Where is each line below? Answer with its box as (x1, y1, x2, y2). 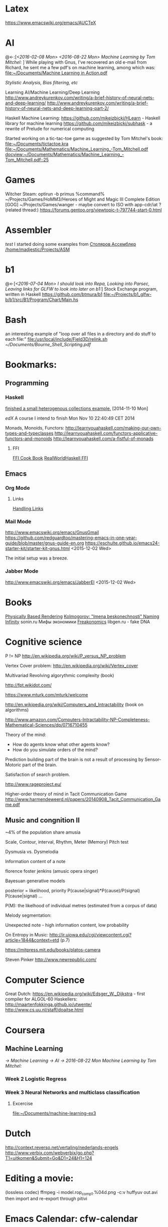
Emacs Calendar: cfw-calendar (5, 1213, 138, 1224)
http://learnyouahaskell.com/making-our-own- (65, 425, 161, 431)
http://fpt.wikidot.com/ (5, 682, 52, 688)
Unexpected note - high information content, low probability (5, 922, 129, 928)
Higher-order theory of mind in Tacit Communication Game (5, 791, 127, 797)
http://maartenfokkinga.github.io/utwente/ (5, 1002, 92, 1008)
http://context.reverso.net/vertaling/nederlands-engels (5, 1144, 119, 1150)
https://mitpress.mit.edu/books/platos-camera (5, 947, 101, 953)
